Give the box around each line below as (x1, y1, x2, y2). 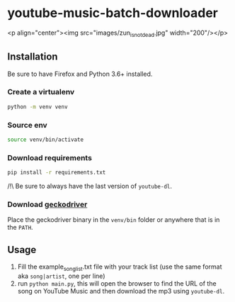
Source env (7, 120, 47, 130)
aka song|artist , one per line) (17, 272, 105, 280)
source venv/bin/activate (7, 136, 84, 143)
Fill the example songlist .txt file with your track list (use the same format (17, 262, 222, 272)
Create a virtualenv (7, 87, 75, 97)
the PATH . (7, 223, 33, 232)
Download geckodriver (7, 199, 88, 209)
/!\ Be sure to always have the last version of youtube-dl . (7, 182, 172, 191)
